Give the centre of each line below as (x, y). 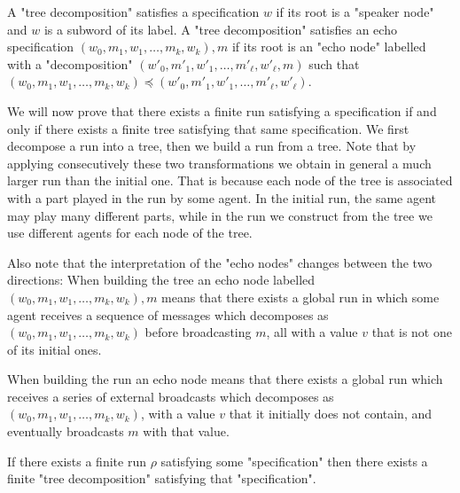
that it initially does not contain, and (331, 414)
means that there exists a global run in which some (300, 297)
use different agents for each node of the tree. (130, 233)
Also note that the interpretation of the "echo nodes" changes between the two (220, 262)
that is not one (412, 332)
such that (334, 63)
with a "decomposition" (70, 63)
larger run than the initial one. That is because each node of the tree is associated (230, 180)
